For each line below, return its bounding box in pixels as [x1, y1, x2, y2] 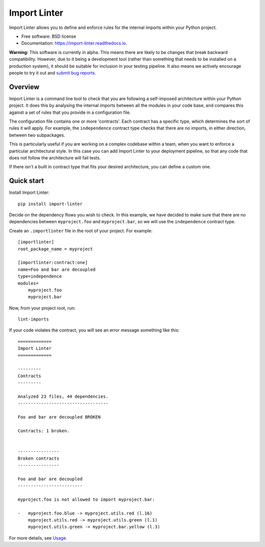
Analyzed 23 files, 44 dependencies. [18, 393, 109, 399]
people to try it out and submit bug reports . [9, 70, 96, 76]
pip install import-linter [18, 201, 83, 207]
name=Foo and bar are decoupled [18, 266, 96, 272]
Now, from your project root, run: [9, 305, 76, 311]
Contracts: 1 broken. [18, 428, 70, 434]
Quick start [9, 177, 44, 185]
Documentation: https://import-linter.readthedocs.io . [21, 40, 128, 46]
